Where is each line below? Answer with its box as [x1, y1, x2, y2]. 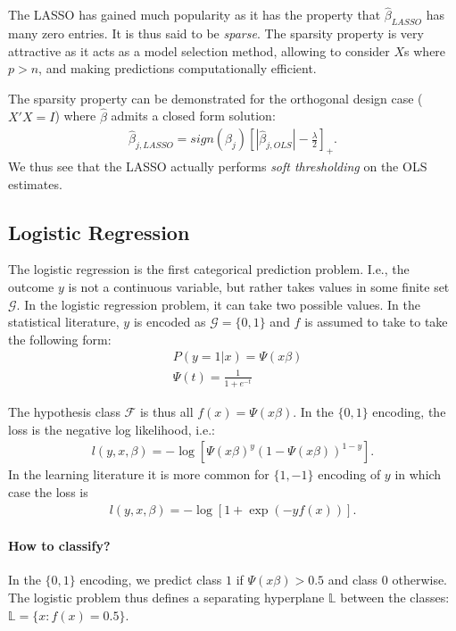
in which [394, 465, 442, 484]
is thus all [139, 403, 194, 421]
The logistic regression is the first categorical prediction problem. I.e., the [8, 260, 410, 278]
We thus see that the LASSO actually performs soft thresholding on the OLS [8, 157, 427, 176]
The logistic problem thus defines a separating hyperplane [8, 587, 325, 606]
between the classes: [340, 587, 450, 606]
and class [327, 570, 378, 589]
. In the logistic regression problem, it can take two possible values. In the [16, 295, 421, 313]
